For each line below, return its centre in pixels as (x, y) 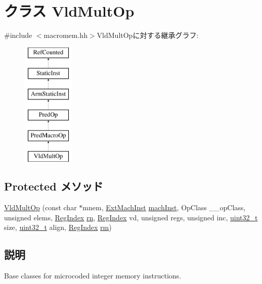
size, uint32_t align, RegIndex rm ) (58, 227)
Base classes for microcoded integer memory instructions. (93, 276)
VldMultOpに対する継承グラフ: (148, 35)
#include (18, 35)
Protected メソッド (54, 186)
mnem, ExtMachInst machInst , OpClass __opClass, (164, 207)
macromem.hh (65, 35)
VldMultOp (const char (40, 207)
